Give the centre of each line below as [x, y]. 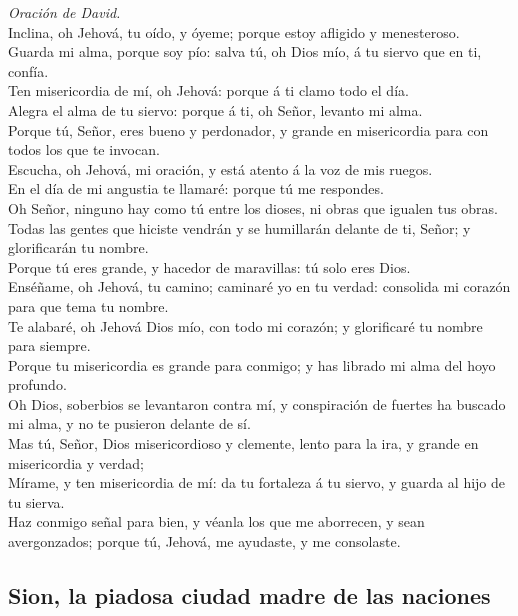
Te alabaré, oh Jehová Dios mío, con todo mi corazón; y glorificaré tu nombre [245, 325]
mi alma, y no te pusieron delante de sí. [129, 423]
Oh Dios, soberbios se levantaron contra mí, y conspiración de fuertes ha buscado [257, 403]
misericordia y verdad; [76, 462]
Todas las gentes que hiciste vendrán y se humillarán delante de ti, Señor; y [239, 227]
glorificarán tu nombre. [78, 247]
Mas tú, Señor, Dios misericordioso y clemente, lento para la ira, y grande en [243, 443]
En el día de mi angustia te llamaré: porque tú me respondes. [196, 188]
